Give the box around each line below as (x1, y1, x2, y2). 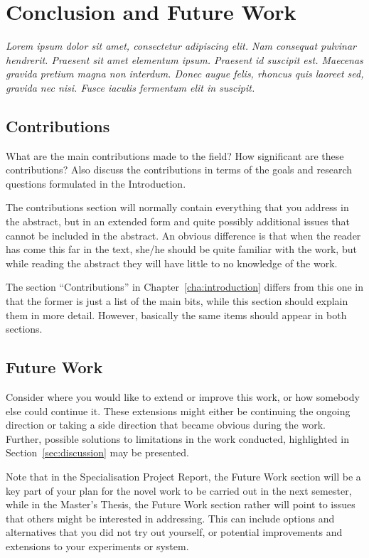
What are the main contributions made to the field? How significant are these (6, 148, 344, 163)
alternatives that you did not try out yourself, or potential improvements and (6, 525, 343, 540)
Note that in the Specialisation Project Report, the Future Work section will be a (6, 469, 361, 483)
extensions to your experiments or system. (6, 538, 189, 553)
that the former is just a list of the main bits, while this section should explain (6, 294, 348, 308)
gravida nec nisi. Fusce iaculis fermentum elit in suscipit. (6, 80, 255, 95)
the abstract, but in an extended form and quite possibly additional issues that (6, 214, 350, 229)
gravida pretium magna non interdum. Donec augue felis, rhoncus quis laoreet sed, (6, 66, 364, 81)
